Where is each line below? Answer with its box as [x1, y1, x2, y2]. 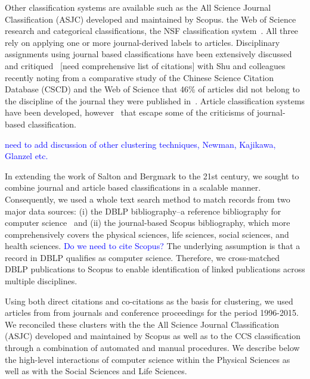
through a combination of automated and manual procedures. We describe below [5, 341, 300, 354]
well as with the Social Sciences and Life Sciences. [5, 365, 187, 377]
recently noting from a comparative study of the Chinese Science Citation [5, 71, 274, 83]
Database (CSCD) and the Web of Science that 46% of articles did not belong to [5, 83, 300, 95]
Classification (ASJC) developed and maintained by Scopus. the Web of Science [5, 13, 296, 25]
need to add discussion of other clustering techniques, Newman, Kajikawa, [5, 138, 276, 150]
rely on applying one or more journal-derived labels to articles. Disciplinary [5, 36, 280, 48]
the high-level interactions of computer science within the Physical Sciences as [5, 353, 290, 365]
